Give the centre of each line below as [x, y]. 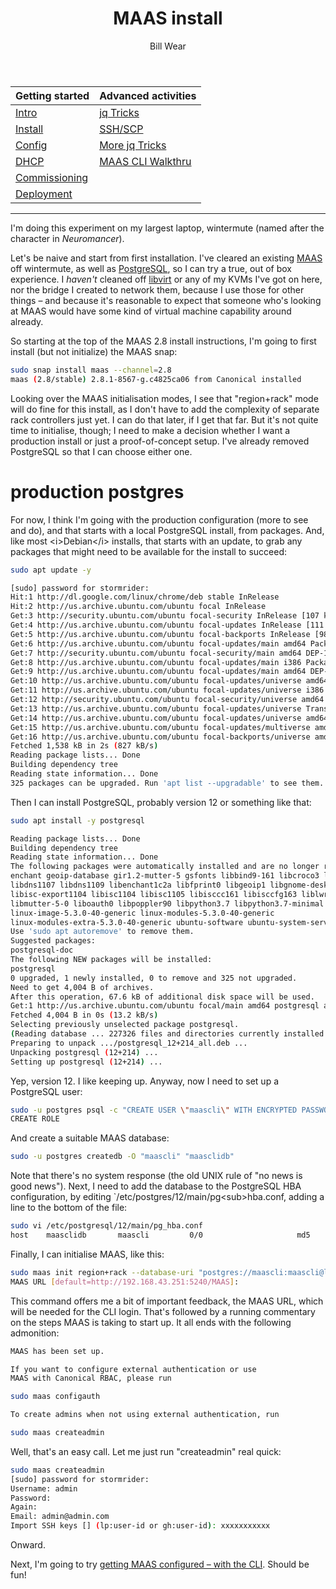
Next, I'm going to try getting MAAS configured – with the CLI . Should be [160, 1564]
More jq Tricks [133, 145]
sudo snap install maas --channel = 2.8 [91, 370]
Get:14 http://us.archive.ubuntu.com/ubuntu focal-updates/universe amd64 [169, 718]
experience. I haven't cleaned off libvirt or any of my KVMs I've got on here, [166, 279]
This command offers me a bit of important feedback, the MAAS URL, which [167, 1301]
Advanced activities [148, 95]
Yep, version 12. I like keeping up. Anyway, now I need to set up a [145, 1081]
